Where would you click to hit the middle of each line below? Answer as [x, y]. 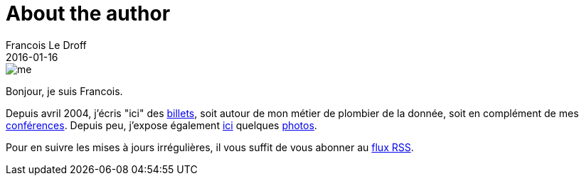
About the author [88, 13]
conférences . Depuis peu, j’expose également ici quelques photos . [161, 125]
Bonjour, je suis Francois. [64, 91]
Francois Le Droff [46, 45]
